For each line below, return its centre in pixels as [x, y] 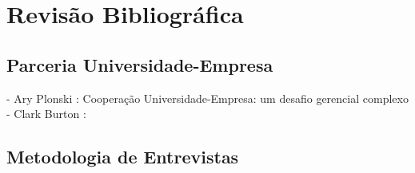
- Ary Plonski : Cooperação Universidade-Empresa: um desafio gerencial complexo [207, 98]
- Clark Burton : [46, 114]
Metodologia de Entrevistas [123, 157]
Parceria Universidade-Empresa [140, 64]
